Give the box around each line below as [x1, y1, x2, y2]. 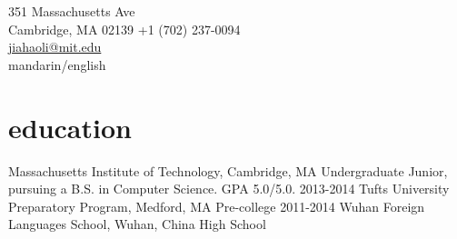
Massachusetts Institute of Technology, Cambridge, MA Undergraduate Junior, [8, 161, 448, 180]
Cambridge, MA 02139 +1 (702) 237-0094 [8, 19, 241, 38]
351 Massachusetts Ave [8, 2, 135, 20]
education [8, 108, 132, 145]
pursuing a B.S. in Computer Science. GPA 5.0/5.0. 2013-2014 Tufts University [8, 179, 450, 198]
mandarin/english [8, 55, 106, 74]
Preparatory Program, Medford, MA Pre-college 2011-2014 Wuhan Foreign [8, 196, 425, 215]
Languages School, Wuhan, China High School [8, 214, 266, 234]
